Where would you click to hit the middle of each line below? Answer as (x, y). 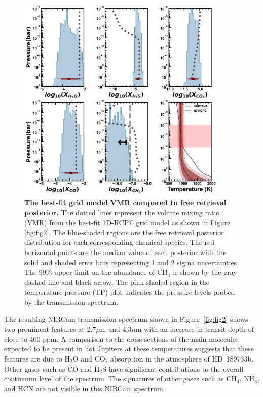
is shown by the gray (205, 272)
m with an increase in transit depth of (195, 329)
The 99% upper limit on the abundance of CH (96, 272)
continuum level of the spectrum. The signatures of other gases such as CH (121, 378)
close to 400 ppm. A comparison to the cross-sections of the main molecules (121, 338)
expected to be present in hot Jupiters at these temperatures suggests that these (129, 349)
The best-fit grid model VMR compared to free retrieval (125, 203)
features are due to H (37, 358)
